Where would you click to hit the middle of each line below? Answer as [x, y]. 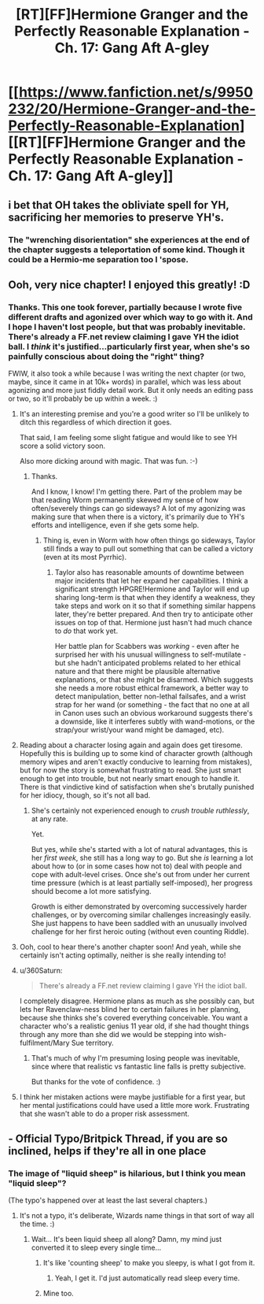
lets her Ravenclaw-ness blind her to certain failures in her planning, [130, 1009]
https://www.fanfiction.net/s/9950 [136, 93]
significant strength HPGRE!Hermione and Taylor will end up [152, 589]
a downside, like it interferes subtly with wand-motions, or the [155, 721]
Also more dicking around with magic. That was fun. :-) [108, 461]
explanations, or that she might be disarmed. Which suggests [154, 680]
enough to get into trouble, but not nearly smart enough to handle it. [129, 779]
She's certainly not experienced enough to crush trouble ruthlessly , [140, 811]
